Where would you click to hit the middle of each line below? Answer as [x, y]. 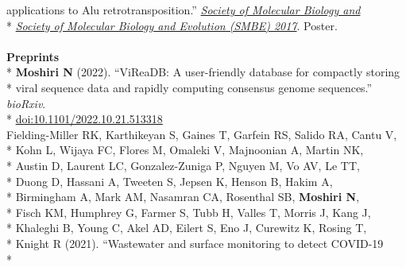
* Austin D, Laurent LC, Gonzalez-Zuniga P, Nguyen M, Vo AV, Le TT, [183, 165]
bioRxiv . [26, 103]
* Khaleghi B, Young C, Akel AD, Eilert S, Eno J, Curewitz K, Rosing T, [187, 228]
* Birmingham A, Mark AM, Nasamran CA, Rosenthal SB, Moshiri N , [183, 197]
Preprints [33, 56]
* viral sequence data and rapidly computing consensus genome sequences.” [189, 87]
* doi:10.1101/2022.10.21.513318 [85, 119]
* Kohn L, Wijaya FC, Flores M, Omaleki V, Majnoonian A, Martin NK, [185, 150]
